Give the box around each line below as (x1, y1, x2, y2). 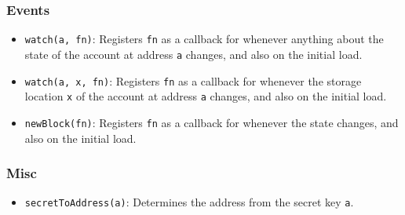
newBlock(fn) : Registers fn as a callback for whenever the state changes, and (24, 114, 399, 130)
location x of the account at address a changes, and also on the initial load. (24, 88, 387, 104)
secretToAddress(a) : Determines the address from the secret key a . (24, 194, 354, 210)
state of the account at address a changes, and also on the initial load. (24, 46, 363, 62)
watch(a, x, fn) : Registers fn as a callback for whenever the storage (24, 72, 362, 89)
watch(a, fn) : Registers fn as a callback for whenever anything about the (24, 31, 384, 47)
